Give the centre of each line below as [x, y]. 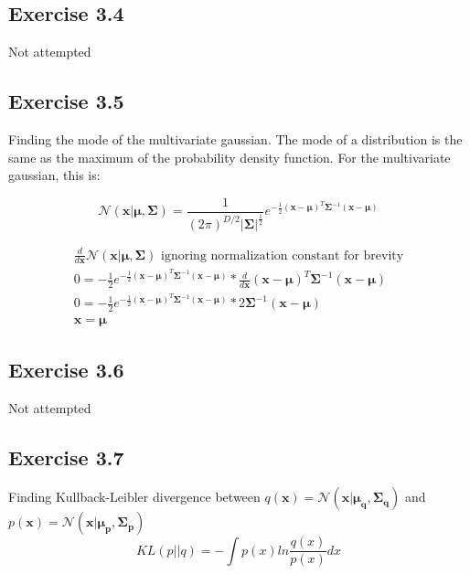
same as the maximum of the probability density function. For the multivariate [230, 157]
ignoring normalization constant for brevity [283, 255]
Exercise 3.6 [66, 369]
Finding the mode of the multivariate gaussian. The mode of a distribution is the [235, 139]
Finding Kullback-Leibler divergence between [134, 497]
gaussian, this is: [54, 175]
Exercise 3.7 [66, 457]
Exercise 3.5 [66, 101]
